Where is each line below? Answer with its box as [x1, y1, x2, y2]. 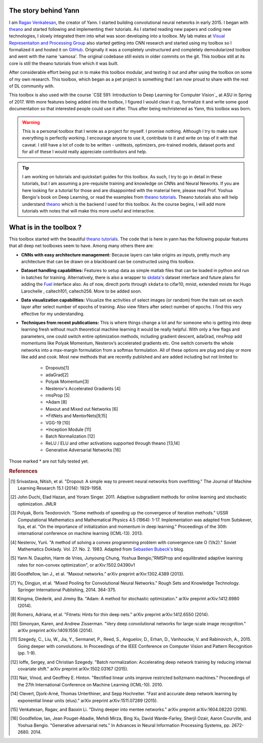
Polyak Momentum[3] [45, 379, 89, 384]
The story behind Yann [9, 6, 80, 15]
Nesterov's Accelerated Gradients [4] [45, 385, 121, 391]
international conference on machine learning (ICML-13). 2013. [18, 531, 143, 536]
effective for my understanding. [21, 311, 85, 317]
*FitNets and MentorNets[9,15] [45, 413, 107, 419]
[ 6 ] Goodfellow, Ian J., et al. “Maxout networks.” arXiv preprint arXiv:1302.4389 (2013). [10, 571, 185, 577]
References [9, 468, 38, 475]
